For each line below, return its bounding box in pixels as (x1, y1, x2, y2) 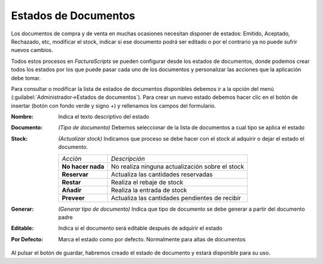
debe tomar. (11, 74, 41, 81)
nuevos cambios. (11, 47, 53, 54)
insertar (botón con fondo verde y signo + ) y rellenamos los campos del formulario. (11, 102, 217, 109)
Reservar (62, 170, 89, 178)
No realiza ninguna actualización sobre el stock (111, 162, 245, 171)
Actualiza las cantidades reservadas (111, 170, 213, 178)
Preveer (62, 193, 85, 202)
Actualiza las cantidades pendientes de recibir (111, 193, 242, 202)
